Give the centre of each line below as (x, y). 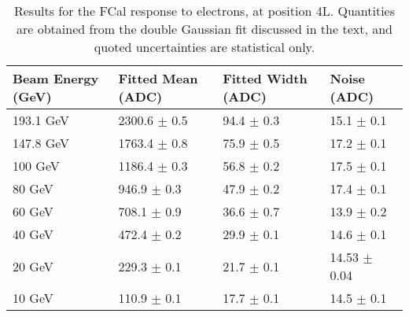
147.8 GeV (41, 143)
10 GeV (33, 298)
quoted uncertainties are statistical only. (204, 47)
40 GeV (33, 234)
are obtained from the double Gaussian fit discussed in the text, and (204, 29)
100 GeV (36, 166)
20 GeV (33, 266)
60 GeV (33, 211)
